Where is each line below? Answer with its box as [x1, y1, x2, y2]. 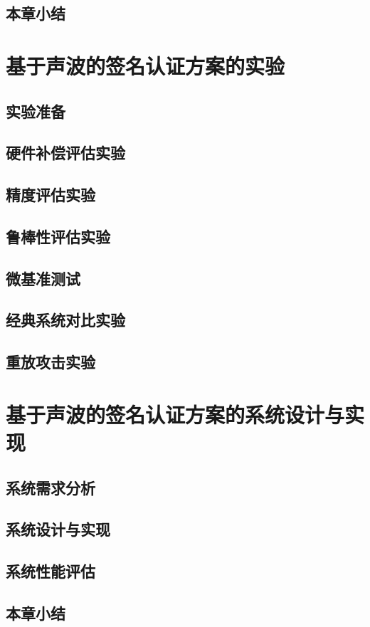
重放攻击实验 [6, 351, 95, 373]
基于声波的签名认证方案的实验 [6, 51, 285, 80]
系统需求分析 [6, 476, 95, 498]
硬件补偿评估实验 [6, 142, 125, 164]
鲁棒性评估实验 [6, 225, 110, 247]
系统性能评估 [6, 560, 95, 582]
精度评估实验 [6, 184, 95, 206]
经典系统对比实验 [6, 309, 125, 331]
